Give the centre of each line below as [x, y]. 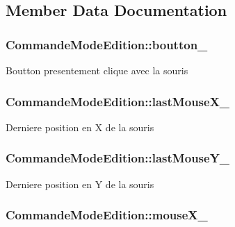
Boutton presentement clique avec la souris [97, 70]
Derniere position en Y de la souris [80, 184]
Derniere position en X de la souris [80, 127]
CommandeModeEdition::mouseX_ [107, 215]
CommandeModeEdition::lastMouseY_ [118, 158]
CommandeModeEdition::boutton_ [107, 44]
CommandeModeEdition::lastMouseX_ [118, 101]
